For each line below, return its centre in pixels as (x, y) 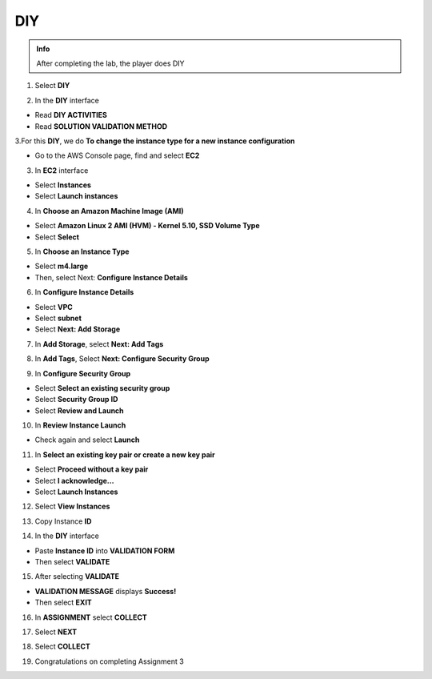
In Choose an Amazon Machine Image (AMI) (109, 211)
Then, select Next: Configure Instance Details (111, 277)
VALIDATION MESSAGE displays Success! (106, 591)
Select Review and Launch (79, 410)
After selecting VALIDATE (77, 577)
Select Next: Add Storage (78, 329)
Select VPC (54, 307)
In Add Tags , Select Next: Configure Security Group (122, 359)
